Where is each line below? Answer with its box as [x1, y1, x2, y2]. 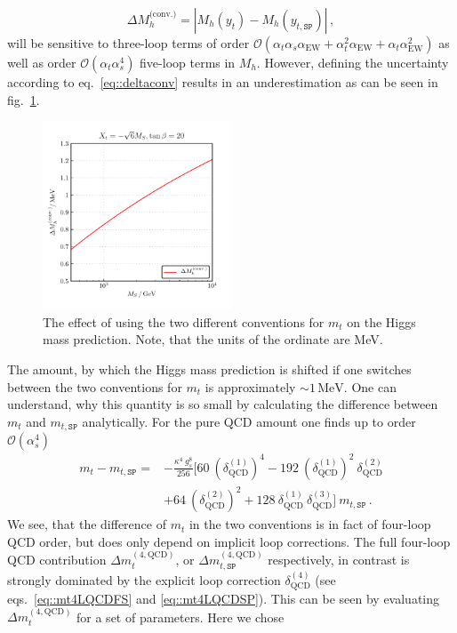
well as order [7, 53, 76, 71]
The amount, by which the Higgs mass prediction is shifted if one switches [7, 359, 412, 378]
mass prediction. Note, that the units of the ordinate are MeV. [43, 330, 383, 349]
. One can [343, 377, 397, 396]
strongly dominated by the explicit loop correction [7, 570, 281, 589]
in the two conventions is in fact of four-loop [188, 515, 431, 533]
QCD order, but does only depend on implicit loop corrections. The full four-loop [7, 532, 451, 550]
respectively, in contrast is [268, 550, 410, 569]
